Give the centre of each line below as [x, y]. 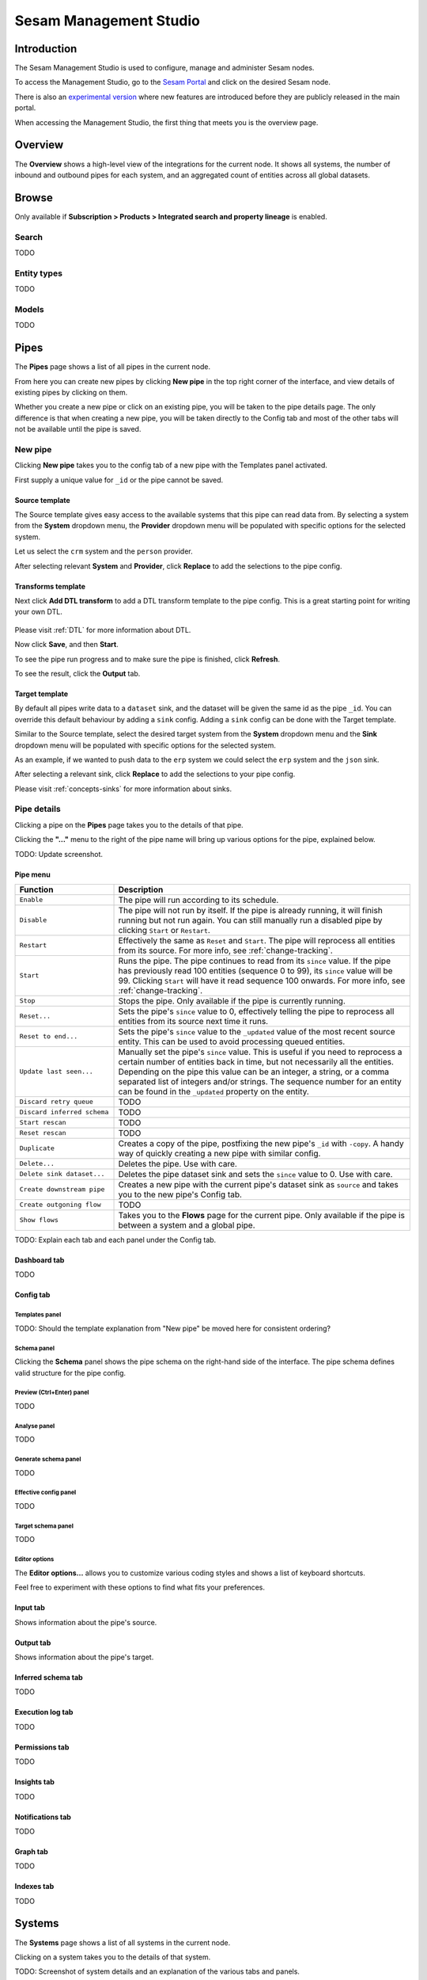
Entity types [39, 273]
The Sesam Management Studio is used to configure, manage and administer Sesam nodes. [164, 68]
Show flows [39, 1220]
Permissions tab [42, 1747]
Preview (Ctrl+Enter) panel [52, 1393]
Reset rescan [43, 1133]
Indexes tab [34, 1887]
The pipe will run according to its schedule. [198, 900]
